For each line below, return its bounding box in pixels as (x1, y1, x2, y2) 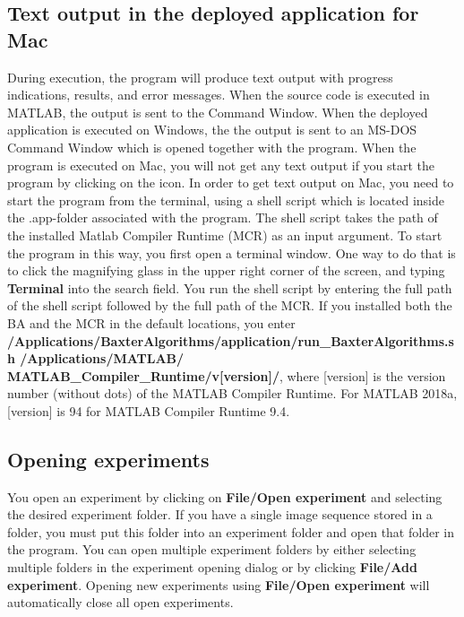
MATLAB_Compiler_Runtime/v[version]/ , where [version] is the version (7, 366, 446, 385)
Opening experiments (7, 445, 210, 473)
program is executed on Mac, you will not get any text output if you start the (7, 155, 435, 174)
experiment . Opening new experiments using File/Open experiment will (7, 575, 430, 594)
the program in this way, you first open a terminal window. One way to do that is (7, 243, 456, 262)
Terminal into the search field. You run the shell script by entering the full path (7, 278, 452, 297)
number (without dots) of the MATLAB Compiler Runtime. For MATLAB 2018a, (7, 384, 458, 403)
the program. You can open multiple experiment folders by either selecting (7, 540, 417, 559)
